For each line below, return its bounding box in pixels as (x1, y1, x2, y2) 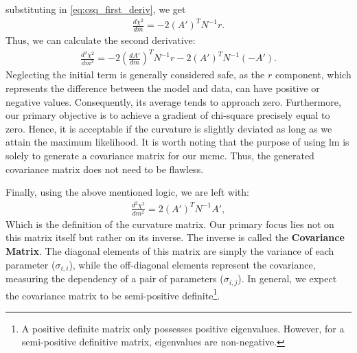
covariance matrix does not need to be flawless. (5, 161, 204, 176)
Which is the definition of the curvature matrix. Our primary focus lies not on (5, 216, 334, 231)
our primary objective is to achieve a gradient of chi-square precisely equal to (5, 108, 330, 122)
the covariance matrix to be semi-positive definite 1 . (5, 286, 220, 302)
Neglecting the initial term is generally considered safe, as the (5, 67, 265, 82)
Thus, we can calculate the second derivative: (5, 33, 196, 47)
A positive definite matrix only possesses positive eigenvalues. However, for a (21, 321, 345, 335)
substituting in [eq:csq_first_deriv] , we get (5, 2, 186, 16)
